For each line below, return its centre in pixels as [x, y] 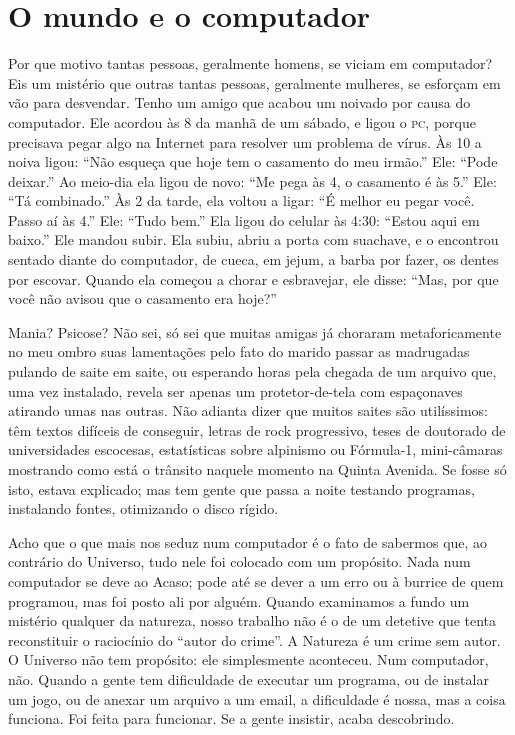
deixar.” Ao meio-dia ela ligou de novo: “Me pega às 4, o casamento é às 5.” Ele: [252, 180]
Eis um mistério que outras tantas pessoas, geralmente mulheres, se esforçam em [254, 82]
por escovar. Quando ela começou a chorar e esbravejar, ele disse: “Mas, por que [253, 278]
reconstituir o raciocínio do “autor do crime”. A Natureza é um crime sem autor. [254, 639]
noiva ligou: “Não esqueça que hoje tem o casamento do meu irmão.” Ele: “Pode [253, 161]
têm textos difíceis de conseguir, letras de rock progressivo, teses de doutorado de [257, 429]
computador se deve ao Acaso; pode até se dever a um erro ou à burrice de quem [256, 580]
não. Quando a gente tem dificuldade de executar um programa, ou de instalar [248, 678]
